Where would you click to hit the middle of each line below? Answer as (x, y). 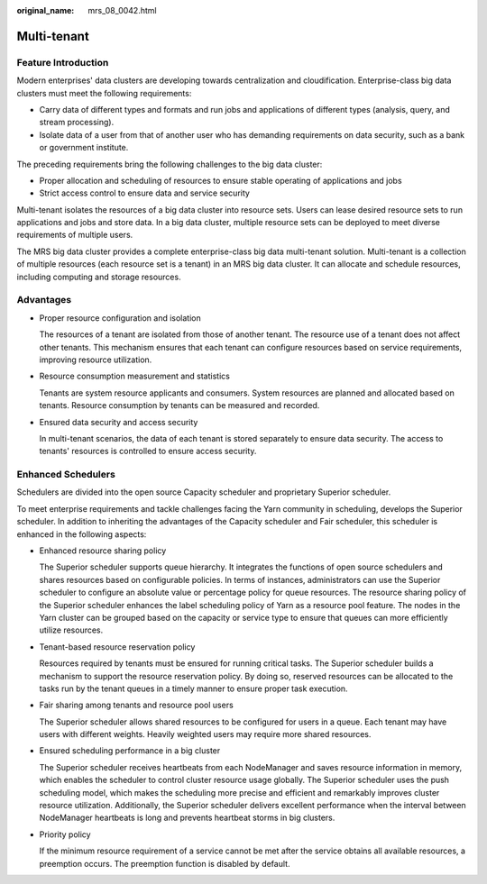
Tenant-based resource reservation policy (117, 647)
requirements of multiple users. (75, 235)
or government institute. (84, 148)
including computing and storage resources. (99, 277)
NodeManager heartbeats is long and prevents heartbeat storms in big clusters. (187, 818)
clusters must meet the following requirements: (104, 93)
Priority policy (65, 834)
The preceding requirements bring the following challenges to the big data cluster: (170, 164)
